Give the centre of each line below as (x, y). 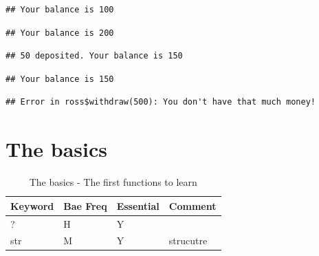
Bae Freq (85, 205)
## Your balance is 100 (60, 10)
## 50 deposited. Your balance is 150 (94, 56)
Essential (138, 205)
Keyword (32, 205)
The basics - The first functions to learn (113, 182)
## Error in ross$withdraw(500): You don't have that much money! (161, 102)
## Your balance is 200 (60, 33)
